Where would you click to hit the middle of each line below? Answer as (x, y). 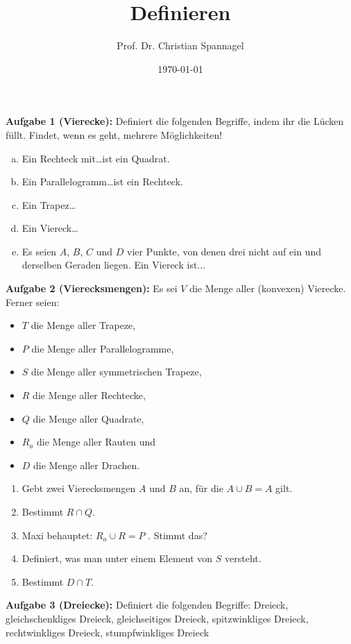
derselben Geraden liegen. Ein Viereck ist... (114, 265)
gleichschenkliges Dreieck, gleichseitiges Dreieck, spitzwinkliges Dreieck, (157, 618)
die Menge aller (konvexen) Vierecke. (268, 288)
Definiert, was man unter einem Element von (117, 558)
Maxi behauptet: (57, 535)
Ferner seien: (33, 302)
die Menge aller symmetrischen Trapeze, (117, 372)
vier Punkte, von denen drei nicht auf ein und (224, 251)
